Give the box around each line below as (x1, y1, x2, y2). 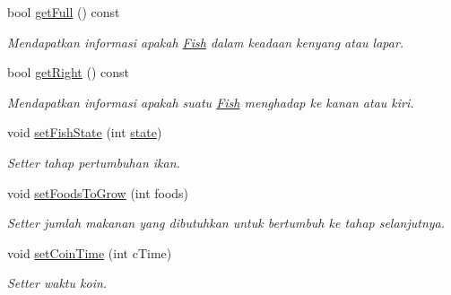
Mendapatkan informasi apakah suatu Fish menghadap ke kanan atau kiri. (7, 92, 414, 111)
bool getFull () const (7, 3, 120, 21)
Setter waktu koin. (7, 273, 108, 292)
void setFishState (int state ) (7, 123, 162, 142)
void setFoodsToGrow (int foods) (7, 183, 189, 202)
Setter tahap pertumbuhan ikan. (7, 152, 180, 171)
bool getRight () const (7, 63, 130, 82)
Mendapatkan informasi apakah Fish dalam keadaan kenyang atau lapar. (7, 32, 404, 51)
